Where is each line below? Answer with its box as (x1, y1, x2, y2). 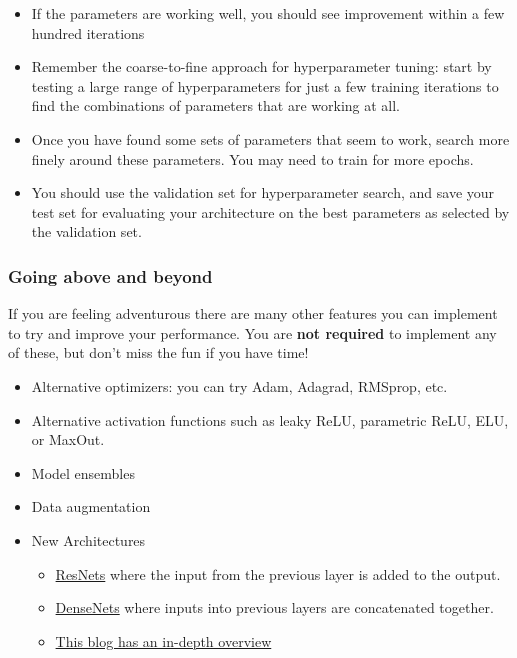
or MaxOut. (31, 429, 105, 450)
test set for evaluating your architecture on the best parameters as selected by (31, 201, 510, 222)
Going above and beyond (8, 263, 213, 288)
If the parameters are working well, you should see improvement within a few (31, 3, 505, 23)
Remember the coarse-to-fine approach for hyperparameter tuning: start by (31, 56, 492, 77)
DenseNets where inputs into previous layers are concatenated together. (55, 597, 494, 618)
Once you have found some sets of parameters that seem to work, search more (31, 128, 510, 149)
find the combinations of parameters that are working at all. (31, 95, 401, 116)
